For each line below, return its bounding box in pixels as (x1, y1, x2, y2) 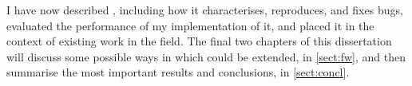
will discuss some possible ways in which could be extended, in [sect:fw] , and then (6, 48, 406, 64)
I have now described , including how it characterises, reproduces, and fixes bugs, (6, 2, 403, 18)
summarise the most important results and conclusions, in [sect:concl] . (6, 64, 350, 80)
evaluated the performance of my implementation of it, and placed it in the (6, 17, 374, 33)
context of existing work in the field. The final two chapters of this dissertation (6, 33, 392, 49)
